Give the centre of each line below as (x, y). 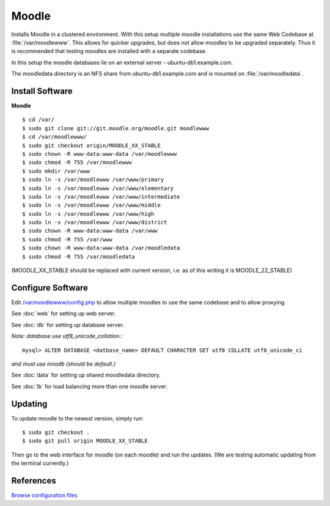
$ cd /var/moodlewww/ (54, 137)
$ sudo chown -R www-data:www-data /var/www (90, 231)
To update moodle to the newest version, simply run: (77, 418)
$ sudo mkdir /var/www (56, 171)
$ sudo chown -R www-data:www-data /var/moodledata (101, 248)
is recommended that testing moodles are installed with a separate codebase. (109, 51)
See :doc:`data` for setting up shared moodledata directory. (86, 375)
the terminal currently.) (40, 463)
